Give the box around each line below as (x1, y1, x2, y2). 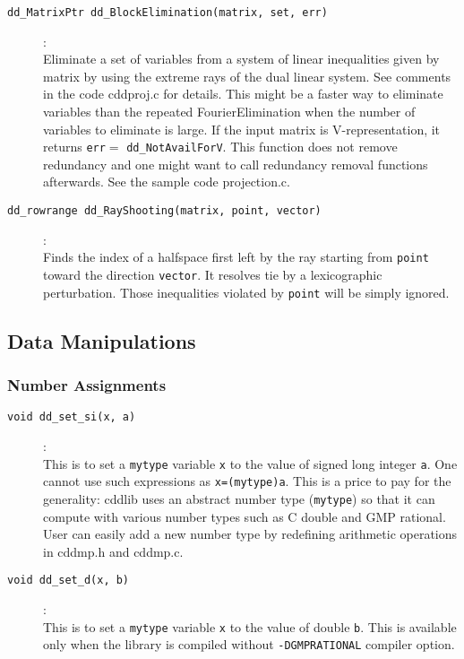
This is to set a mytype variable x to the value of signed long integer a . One (43, 454, 458, 473)
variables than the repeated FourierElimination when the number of (43, 102, 416, 121)
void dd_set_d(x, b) (7, 574, 130, 587)
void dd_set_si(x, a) (7, 411, 136, 424)
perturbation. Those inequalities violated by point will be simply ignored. (43, 282, 450, 301)
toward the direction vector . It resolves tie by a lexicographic (43, 264, 382, 283)
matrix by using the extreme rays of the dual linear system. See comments (43, 66, 451, 85)
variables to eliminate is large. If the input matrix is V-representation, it (43, 119, 441, 138)
